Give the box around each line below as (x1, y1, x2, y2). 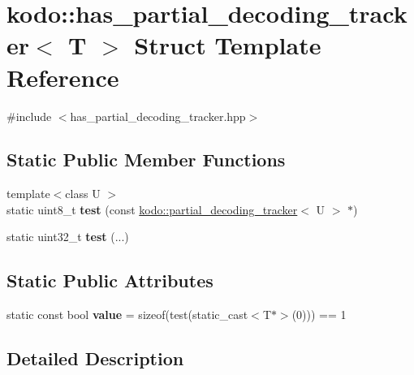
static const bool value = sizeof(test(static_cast (6, 306, 248, 323)
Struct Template (134, 28, 321, 62)
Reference (6, 60, 119, 93)
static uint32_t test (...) (6, 228, 129, 245)
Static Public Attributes (6, 268, 213, 293)
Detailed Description (6, 346, 184, 371)
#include (6, 107, 52, 124)
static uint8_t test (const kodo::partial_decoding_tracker (6, 200, 298, 218)
